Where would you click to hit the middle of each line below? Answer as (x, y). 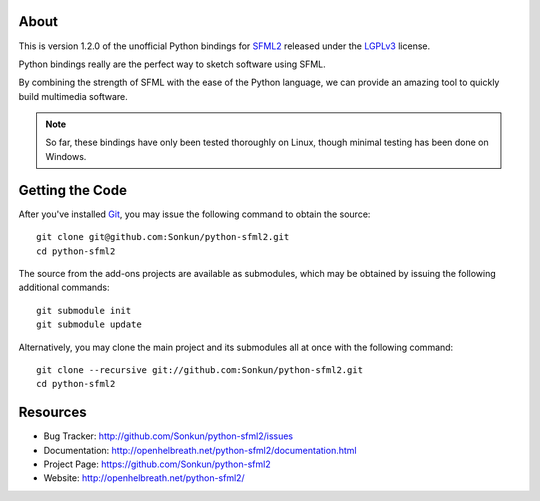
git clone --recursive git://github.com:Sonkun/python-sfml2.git (200, 369)
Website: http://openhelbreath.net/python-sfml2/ (144, 478)
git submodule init (84, 310)
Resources (52, 412)
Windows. (66, 156)
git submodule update (89, 324)
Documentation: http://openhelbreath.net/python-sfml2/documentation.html (200, 450)
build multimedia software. (73, 96)
